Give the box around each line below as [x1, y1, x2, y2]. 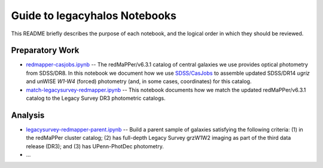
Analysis [11, 110, 45, 120]
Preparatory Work [11, 45, 80, 56]
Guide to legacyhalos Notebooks [11, 9, 176, 22]
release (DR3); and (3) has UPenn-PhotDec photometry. [26, 142, 164, 149]
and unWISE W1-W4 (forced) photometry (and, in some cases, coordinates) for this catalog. [26, 78, 252, 85]
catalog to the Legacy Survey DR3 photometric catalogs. [26, 94, 166, 102]
